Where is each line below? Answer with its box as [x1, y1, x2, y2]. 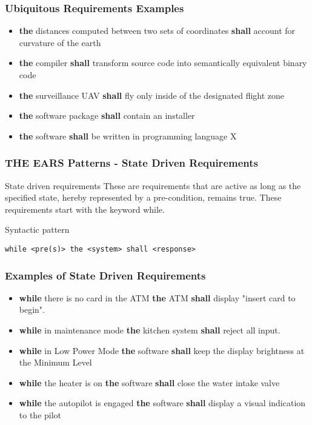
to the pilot [19, 409, 62, 421]
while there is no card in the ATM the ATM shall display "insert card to [19, 291, 296, 304]
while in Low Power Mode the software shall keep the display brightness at [19, 344, 305, 356]
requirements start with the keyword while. [5, 202, 165, 215]
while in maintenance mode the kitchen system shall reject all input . [19, 324, 280, 336]
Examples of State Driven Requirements [5, 267, 206, 283]
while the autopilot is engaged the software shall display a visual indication [19, 397, 306, 409]
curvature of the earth [19, 36, 101, 49]
